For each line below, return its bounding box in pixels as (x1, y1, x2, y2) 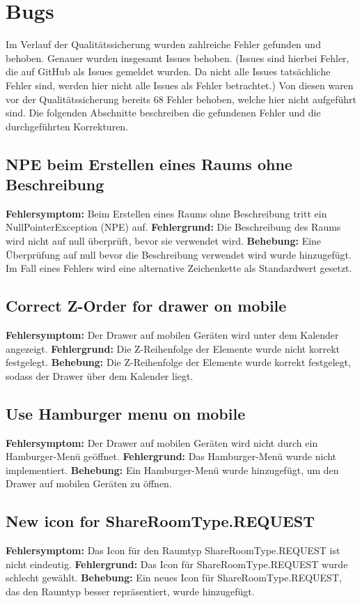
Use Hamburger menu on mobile (6, 402, 246, 424)
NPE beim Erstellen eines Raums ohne (6, 153, 292, 174)
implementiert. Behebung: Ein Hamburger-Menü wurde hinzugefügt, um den (6, 462, 339, 477)
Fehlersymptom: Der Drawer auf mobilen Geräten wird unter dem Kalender (6, 328, 339, 342)
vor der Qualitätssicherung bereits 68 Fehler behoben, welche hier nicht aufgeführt (6, 91, 356, 106)
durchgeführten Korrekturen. (6, 119, 129, 133)
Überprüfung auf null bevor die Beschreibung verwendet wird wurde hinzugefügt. (6, 247, 352, 261)
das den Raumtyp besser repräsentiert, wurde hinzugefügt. (6, 583, 255, 598)
